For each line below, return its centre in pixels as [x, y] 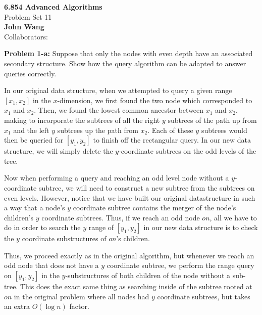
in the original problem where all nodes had [82, 296]
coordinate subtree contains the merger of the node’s [154, 208]
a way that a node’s [35, 208]
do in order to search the [42, 227]
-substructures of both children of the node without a [148, 275]
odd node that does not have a [51, 265]
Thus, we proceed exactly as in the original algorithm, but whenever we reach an [129, 255]
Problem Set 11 [28, 16]
